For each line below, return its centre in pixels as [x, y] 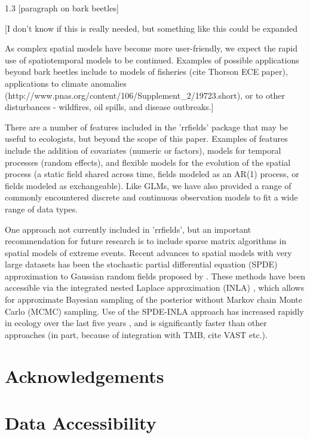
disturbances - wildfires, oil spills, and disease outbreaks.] [109, 107]
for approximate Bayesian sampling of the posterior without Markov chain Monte [154, 299]
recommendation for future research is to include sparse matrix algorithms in [146, 241]
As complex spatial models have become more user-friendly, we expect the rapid [151, 48]
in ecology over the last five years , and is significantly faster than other [136, 323]
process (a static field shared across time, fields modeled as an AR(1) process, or [152, 174]
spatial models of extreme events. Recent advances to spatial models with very [148, 252]
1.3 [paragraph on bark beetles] [62, 8]
